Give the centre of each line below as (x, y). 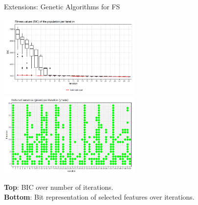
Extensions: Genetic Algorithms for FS (62, 6)
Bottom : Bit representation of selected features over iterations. (99, 196)
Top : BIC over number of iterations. (59, 187)
